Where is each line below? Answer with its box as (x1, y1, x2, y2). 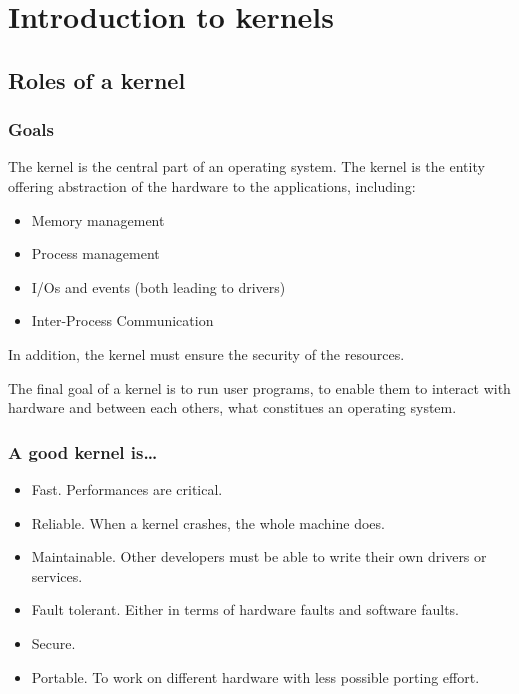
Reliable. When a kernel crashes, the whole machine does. (31, 512, 385, 533)
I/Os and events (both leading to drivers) (31, 276, 286, 297)
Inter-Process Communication (31, 310, 214, 331)
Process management (31, 243, 160, 264)
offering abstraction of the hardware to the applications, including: (8, 175, 416, 196)
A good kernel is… (8, 439, 158, 464)
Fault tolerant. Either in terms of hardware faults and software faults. (31, 599, 459, 620)
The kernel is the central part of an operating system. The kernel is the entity (8, 156, 485, 177)
